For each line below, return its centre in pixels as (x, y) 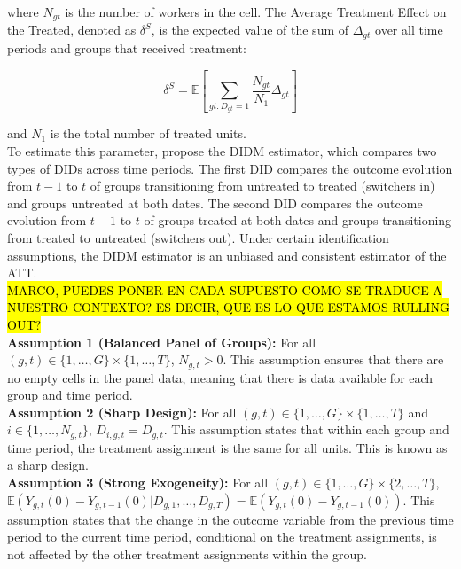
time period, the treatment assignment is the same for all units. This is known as (227, 447)
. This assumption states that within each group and (306, 429)
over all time (409, 30)
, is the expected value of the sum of (250, 30)
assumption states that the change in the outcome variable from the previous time (230, 519)
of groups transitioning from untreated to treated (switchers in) (262, 186)
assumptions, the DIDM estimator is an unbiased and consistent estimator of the (227, 255)
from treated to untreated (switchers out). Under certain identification (198, 238)
